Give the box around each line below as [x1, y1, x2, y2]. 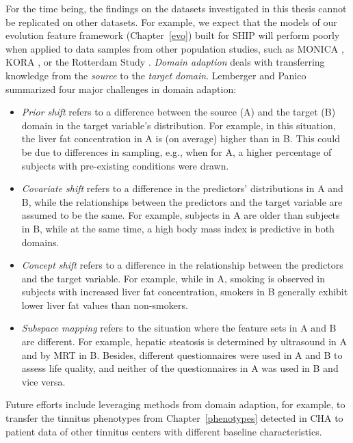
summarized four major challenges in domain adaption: [5, 81, 237, 96]
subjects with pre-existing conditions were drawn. [21, 158, 229, 172]
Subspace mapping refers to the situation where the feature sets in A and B [21, 321, 337, 335]
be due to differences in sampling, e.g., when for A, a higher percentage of [21, 144, 332, 159]
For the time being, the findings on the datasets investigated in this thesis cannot [5, 1, 347, 15]
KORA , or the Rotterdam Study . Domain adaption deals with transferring [5, 55, 325, 69]
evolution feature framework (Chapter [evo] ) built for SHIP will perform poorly [5, 28, 340, 42]
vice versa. [21, 374, 66, 388]
